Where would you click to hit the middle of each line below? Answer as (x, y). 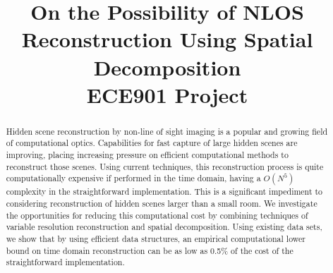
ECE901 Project (167, 94)
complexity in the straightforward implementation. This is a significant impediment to (164, 192)
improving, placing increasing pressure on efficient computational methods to (147, 155)
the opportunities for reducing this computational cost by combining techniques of (157, 215)
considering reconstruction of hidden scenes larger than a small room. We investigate (162, 204)
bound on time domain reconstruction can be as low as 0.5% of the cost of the (150, 250)
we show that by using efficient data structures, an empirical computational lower (156, 239)
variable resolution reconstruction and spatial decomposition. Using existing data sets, (164, 227)
